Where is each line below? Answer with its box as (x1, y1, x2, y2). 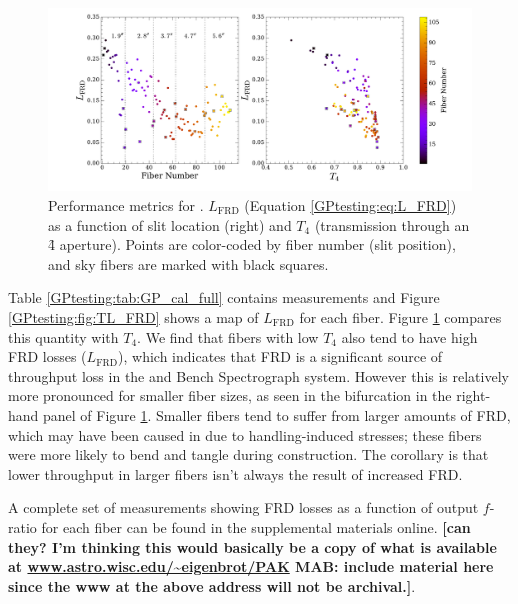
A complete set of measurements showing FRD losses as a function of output (8, 497, 479, 518)
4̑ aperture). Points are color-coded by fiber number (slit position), (48, 234, 456, 255)
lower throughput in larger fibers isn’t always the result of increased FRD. (8, 463, 463, 484)
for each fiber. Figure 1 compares (299, 306, 502, 327)
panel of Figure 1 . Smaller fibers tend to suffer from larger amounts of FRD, (43, 404, 511, 425)
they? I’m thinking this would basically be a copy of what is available (8, 536, 497, 557)
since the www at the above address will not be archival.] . (8, 575, 416, 596)
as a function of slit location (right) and (48, 214, 292, 235)
